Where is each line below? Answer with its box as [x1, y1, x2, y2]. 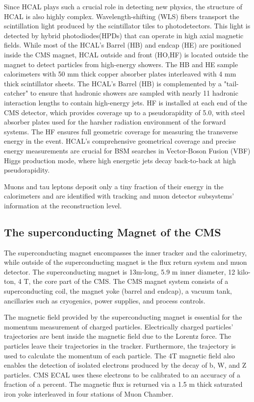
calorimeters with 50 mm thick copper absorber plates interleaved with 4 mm [4, 69, 236, 79]
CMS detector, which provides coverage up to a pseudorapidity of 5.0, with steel [4, 107, 245, 117]
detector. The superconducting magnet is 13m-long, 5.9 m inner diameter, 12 [4, 266, 235, 276]
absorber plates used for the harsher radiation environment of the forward [4, 117, 226, 127]
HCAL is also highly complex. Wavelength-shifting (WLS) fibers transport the [4, 11, 239, 21]
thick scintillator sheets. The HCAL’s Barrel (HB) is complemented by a [4, 78, 222, 88]
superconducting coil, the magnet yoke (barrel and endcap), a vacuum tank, [4, 286, 232, 296]
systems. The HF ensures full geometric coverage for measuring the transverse [4, 126, 238, 136]
